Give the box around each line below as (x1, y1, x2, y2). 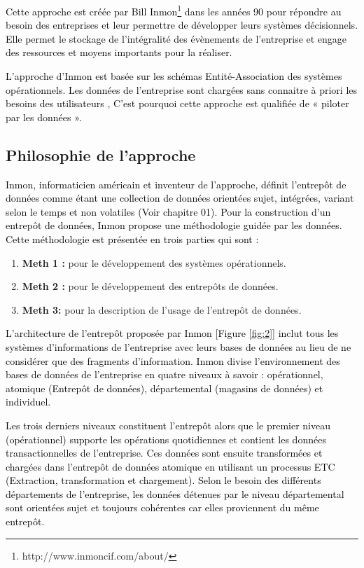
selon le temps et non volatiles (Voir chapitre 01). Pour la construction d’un (6, 204, 331, 219)
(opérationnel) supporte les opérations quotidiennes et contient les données (6, 431, 326, 446)
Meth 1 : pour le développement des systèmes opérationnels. (22, 255, 286, 270)
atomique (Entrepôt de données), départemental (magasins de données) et (6, 380, 323, 395)
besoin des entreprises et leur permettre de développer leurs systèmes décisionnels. (6, 18, 358, 32)
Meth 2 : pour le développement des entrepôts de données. (22, 279, 279, 293)
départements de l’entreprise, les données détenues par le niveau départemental (6, 486, 344, 501)
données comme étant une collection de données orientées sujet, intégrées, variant (6, 191, 354, 205)
